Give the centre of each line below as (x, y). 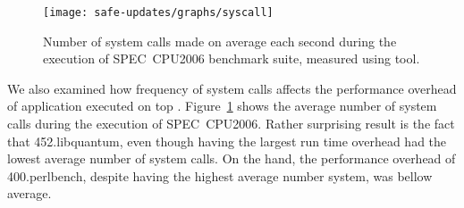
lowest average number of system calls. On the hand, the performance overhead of (232, 158)
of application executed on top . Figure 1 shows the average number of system (222, 106)
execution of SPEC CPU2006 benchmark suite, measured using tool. (232, 58)
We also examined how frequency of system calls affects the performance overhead (232, 88)
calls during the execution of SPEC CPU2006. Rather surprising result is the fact (231, 124)
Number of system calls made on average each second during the (220, 41)
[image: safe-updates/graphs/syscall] (158, 12)
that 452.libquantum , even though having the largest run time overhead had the (227, 141)
